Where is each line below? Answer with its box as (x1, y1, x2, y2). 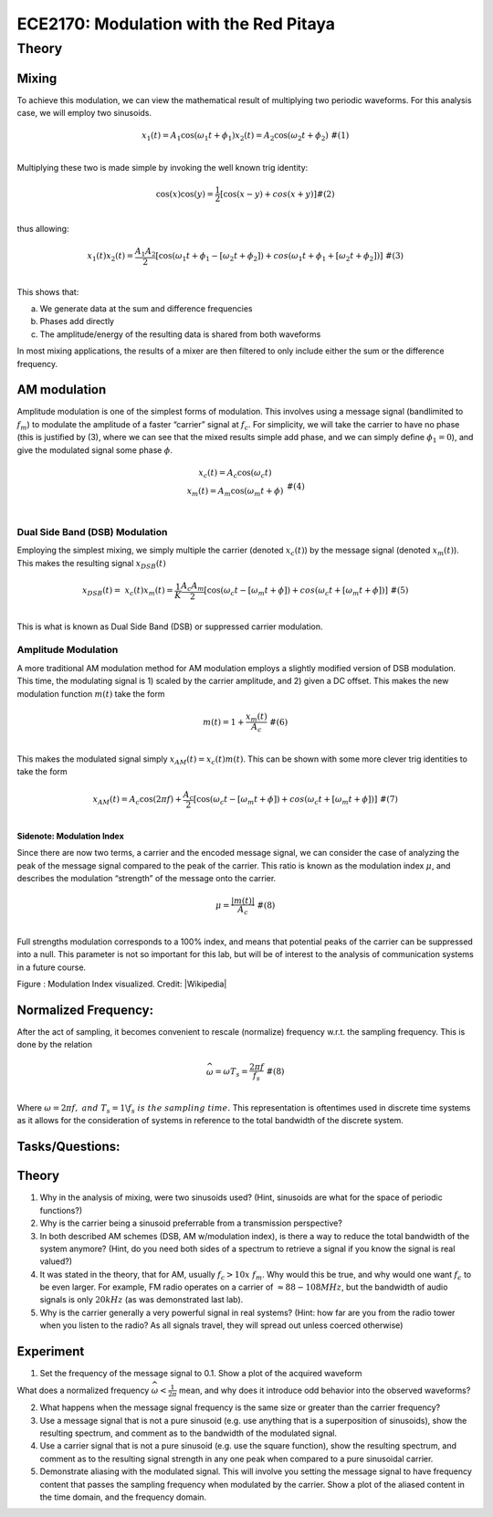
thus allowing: (16, 223, 69, 234)
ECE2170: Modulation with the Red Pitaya (16, 14, 335, 34)
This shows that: (16, 286, 79, 297)
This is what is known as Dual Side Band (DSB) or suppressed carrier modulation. (16, 621, 323, 632)
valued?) (39, 1256, 73, 1267)
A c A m (181, 581, 205, 593)
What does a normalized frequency (16, 1385, 150, 1396)
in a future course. (16, 962, 87, 973)
